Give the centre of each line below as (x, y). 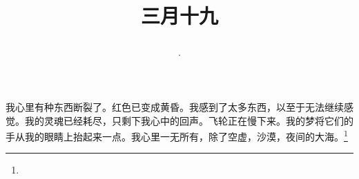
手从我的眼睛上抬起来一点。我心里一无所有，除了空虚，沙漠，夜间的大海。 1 (177, 135)
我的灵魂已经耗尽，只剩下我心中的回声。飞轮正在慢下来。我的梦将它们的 (189, 120)
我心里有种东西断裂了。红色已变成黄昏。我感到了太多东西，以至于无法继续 (175, 106)
